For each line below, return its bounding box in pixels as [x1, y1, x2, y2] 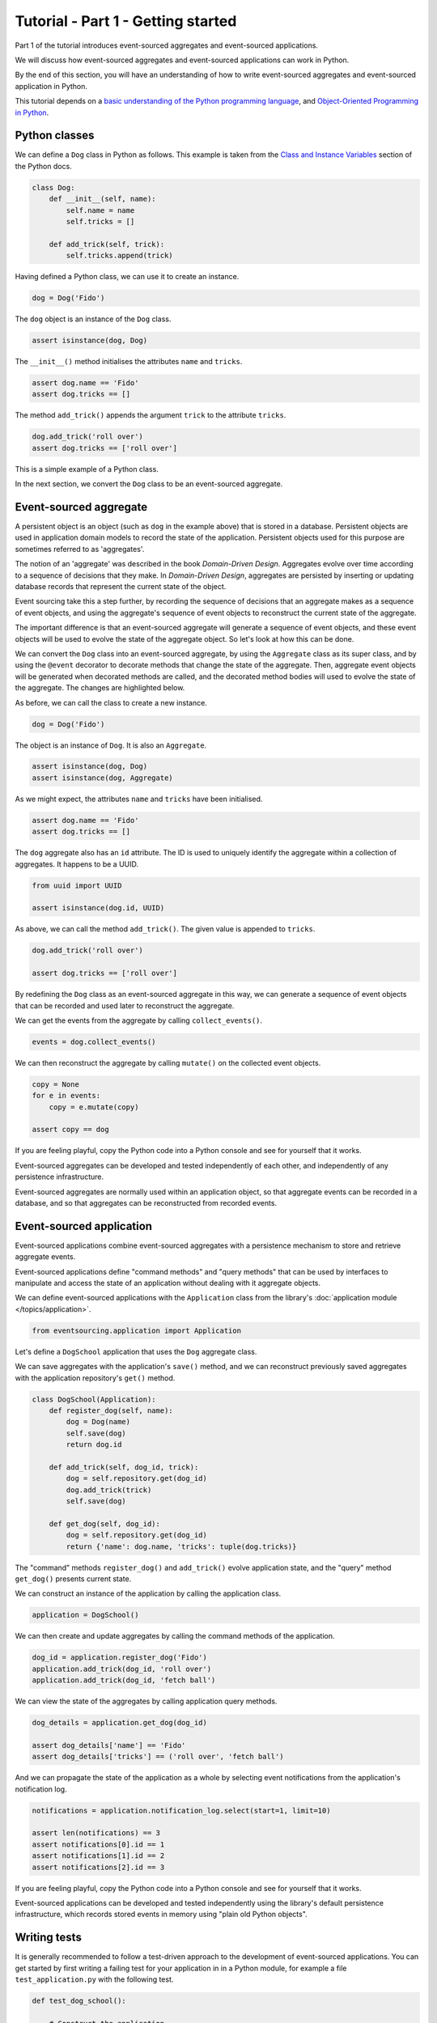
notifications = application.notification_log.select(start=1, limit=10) [32, 1805, 331, 1815]
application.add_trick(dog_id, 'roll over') [32, 1664, 212, 1673]
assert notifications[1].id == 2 [32, 1851, 165, 1860]
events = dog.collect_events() [32, 1037, 157, 1046]
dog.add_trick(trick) [66, 1485, 152, 1495]
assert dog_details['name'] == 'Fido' [32, 1741, 186, 1749]
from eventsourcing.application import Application [32, 1325, 242, 1335]
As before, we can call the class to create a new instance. [15, 698, 208, 707]
